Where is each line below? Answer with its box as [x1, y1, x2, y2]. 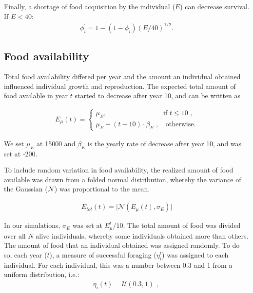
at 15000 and [37, 138, 76, 148]
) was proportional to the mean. [54, 184, 150, 194]
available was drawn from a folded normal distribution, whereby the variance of [4, 174, 241, 184]
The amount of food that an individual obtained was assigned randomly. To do [4, 240, 240, 250]
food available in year [4, 90, 68, 101]
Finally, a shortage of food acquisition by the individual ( [4, 1, 175, 11]
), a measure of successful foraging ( [49, 249, 156, 259]
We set [4, 138, 24, 148]
